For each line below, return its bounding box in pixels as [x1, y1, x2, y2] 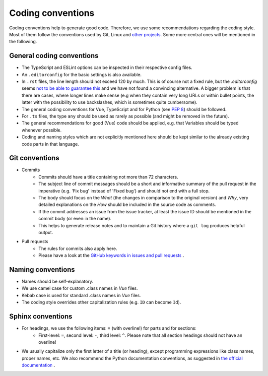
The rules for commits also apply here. [38, 246, 118, 251]
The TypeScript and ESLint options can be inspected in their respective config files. [21, 64, 193, 70]
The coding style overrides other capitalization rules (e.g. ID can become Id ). [21, 299, 181, 305]
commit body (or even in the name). [38, 216, 112, 222]
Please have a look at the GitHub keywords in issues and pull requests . [38, 252, 184, 258]
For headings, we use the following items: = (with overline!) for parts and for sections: [21, 325, 197, 331]
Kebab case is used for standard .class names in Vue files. [21, 292, 141, 298]
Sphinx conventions [9, 313, 72, 321]
